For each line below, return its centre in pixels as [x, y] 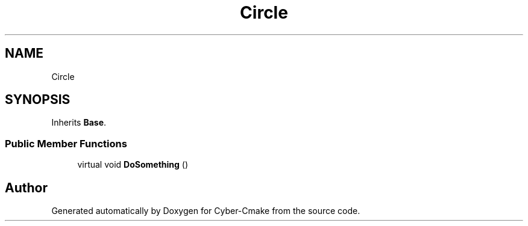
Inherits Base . [79, 123]
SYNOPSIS [38, 100]
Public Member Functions [66, 143]
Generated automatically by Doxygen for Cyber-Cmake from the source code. [206, 211]
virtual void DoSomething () [133, 165]
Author [26, 188]
